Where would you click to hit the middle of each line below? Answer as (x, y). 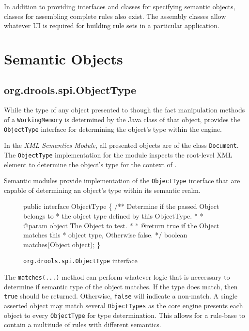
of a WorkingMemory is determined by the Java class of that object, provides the (122, 119)
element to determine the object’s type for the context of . (90, 164)
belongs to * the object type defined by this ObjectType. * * (113, 216)
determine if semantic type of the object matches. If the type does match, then (121, 286)
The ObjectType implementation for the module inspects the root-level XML (118, 154)
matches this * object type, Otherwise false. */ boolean (105, 235)
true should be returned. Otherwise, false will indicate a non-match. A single (121, 296)
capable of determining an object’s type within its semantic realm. (102, 190)
